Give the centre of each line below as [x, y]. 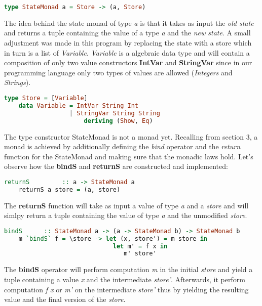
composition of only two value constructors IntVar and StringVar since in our [128, 62]
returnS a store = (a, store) [69, 189]
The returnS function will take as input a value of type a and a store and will [126, 205]
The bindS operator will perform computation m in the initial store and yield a [128, 269]
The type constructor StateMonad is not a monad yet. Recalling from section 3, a [131, 136]
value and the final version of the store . [65, 299]
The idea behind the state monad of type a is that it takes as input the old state [129, 23]
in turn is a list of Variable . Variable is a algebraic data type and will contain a [127, 52]
